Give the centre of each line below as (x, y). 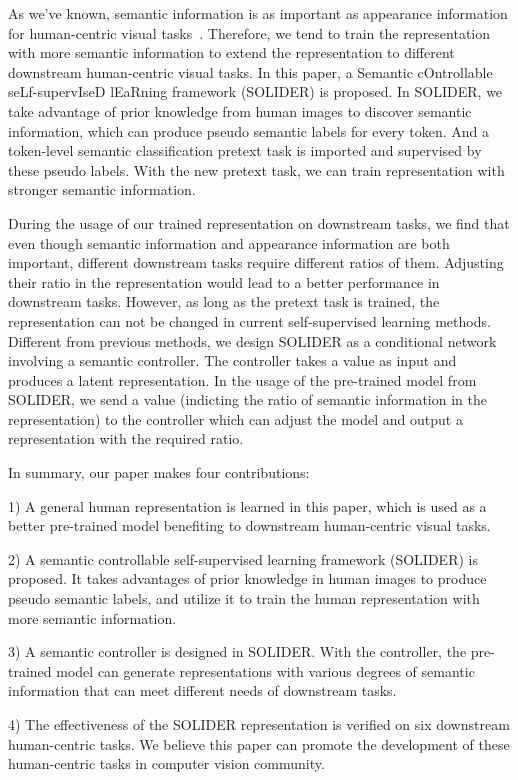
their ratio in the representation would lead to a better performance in (224, 281)
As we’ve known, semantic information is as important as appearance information (258, 13)
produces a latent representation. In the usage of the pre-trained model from (242, 379)
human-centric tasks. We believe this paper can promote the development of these (259, 743)
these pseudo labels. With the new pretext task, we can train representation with (256, 169)
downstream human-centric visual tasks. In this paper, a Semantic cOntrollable (250, 71)
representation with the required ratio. (126, 438)
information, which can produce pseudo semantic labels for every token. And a (249, 130)
